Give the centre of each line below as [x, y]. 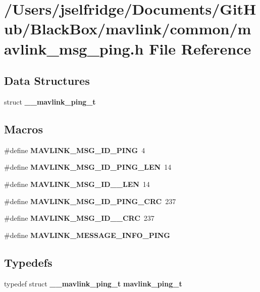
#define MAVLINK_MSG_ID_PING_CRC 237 [90, 201]
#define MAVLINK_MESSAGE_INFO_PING [87, 235]
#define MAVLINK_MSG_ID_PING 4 [75, 150]
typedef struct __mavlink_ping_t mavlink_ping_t [93, 283]
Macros [23, 129]
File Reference [200, 48]
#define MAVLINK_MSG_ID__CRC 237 [79, 218]
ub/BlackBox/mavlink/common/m [128, 29]
